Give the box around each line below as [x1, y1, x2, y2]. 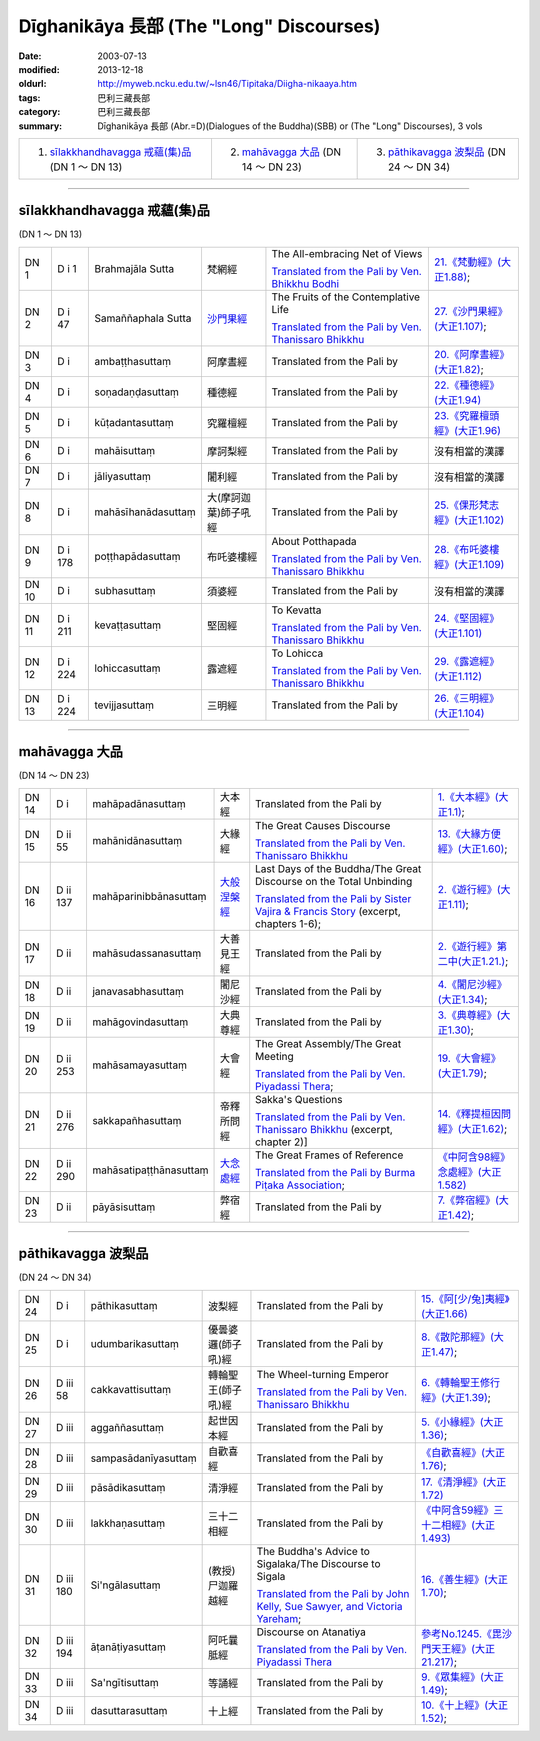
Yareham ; [256, 1611, 302, 1625]
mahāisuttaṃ [94, 443, 155, 457]
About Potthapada [271, 534, 357, 548]
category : [18, 106, 61, 118]
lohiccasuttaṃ [94, 661, 161, 675]
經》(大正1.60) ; [437, 841, 508, 855]
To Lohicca [271, 646, 324, 660]
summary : [18, 120, 63, 132]
